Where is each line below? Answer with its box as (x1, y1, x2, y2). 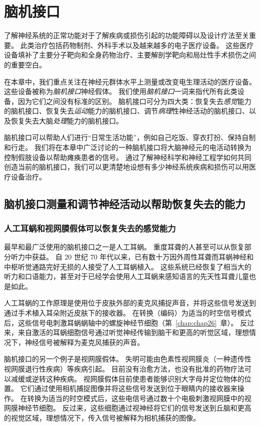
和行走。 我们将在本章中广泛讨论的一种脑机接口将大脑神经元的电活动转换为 (4, 142, 251, 152)
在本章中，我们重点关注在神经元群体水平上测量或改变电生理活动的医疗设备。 (4, 76, 256, 86)
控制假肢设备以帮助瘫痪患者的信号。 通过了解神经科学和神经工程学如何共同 (4, 151, 251, 162)
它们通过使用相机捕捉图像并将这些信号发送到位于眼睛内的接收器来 (20, 383, 237, 393)
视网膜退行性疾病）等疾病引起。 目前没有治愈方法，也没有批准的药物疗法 (4, 363, 244, 373)
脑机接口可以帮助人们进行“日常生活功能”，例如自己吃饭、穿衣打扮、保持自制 (4, 132, 256, 142)
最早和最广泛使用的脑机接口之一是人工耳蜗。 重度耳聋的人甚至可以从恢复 (4, 241, 244, 252)
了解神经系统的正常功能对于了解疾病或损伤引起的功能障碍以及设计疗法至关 (4, 30, 249, 40)
